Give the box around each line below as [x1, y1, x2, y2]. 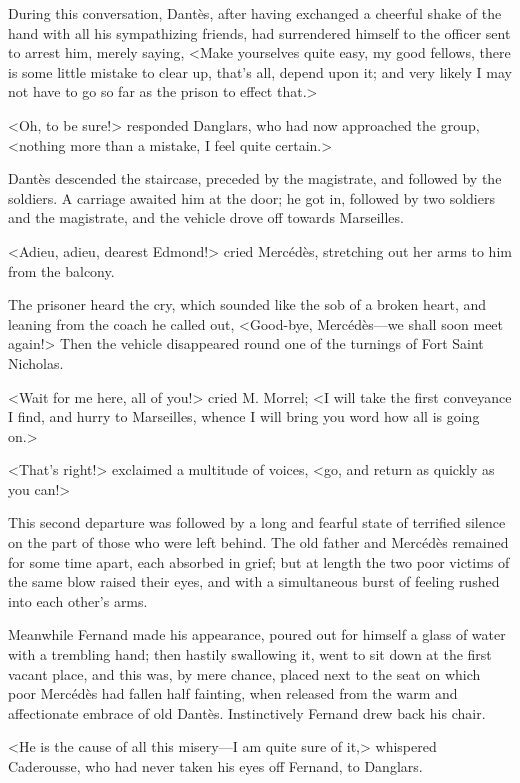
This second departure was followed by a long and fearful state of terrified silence [8, 512, 506, 533]
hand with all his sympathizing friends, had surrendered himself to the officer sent [8, 22, 511, 43]
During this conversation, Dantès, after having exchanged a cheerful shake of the [8, 3, 502, 23]
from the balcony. [8, 260, 115, 281]
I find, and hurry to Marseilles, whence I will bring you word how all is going [8, 406, 480, 427]
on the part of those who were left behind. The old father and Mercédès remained [8, 532, 509, 553]
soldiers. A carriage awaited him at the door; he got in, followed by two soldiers [8, 187, 495, 208]
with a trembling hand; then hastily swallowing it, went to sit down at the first [8, 644, 492, 665]
